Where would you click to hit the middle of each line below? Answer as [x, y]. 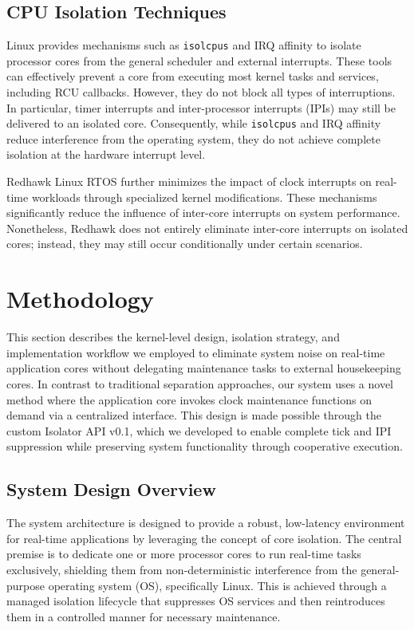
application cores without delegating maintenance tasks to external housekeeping [204, 368]
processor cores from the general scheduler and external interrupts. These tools [199, 60]
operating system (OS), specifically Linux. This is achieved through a [217, 585]
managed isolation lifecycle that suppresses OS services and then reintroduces [196, 601]
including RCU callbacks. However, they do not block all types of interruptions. [201, 92]
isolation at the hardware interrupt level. [106, 154]
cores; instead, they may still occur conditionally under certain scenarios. [185, 244]
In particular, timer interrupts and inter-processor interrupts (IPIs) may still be [201, 107]
